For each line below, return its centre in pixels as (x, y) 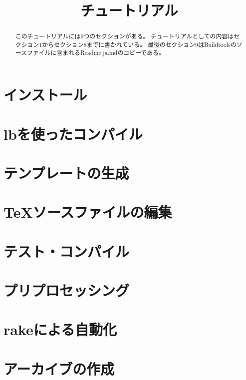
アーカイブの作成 (59, 368)
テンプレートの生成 (66, 173)
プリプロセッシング (67, 290)
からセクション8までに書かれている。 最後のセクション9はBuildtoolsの (139, 44)
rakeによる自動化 (60, 329)
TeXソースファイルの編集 (88, 212)
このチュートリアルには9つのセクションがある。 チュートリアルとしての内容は (124, 36)
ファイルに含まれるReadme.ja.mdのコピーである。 (96, 53)
